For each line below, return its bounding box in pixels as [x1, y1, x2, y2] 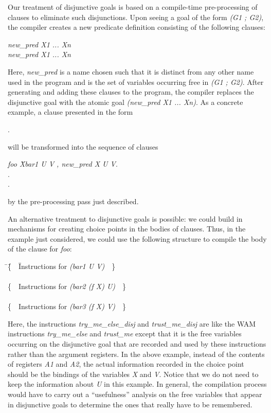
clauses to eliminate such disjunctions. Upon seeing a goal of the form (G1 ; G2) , [8, 11, 264, 22]
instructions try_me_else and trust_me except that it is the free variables [8, 328, 242, 339]
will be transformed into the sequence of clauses [8, 141, 158, 152]
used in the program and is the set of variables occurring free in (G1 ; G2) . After [8, 76, 264, 87]
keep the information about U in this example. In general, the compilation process [8, 379, 267, 389]
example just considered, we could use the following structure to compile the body [8, 233, 267, 244]
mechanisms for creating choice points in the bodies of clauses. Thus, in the [8, 223, 246, 234]
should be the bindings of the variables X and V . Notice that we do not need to [8, 368, 259, 379]
